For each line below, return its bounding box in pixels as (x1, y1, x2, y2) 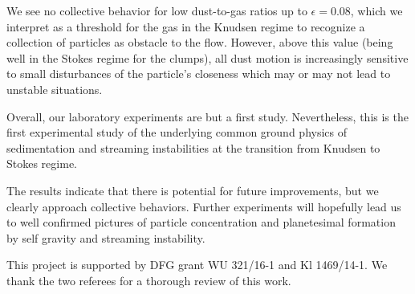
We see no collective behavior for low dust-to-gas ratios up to (6, 2, 307, 18)
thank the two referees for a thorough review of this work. (6, 272, 291, 288)
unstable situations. (6, 80, 103, 97)
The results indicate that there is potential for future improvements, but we (6, 182, 379, 198)
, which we (350, 2, 403, 18)
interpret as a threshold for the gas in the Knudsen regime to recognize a (6, 18, 365, 35)
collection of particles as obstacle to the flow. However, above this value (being (6, 34, 393, 51)
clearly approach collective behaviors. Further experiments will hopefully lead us (6, 198, 401, 214)
